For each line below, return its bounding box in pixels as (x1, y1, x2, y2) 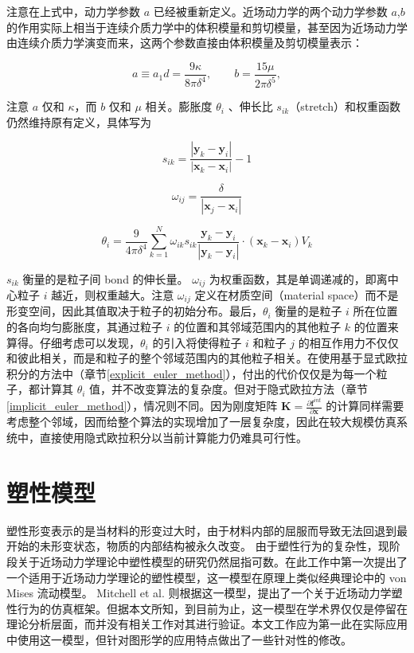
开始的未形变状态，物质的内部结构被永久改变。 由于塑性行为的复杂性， (6, 538, 378, 554)
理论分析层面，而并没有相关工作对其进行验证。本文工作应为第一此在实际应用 (6, 616, 408, 632)
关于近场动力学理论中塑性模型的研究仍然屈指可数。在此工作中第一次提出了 (17, 553, 408, 569)
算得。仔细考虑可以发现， (6, 334, 140, 350)
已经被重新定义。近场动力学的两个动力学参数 (153, 3, 388, 19)
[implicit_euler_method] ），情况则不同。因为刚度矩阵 (6, 397, 278, 414)
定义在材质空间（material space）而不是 (194, 287, 399, 303)
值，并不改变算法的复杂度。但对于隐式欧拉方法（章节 (89, 381, 369, 397)
